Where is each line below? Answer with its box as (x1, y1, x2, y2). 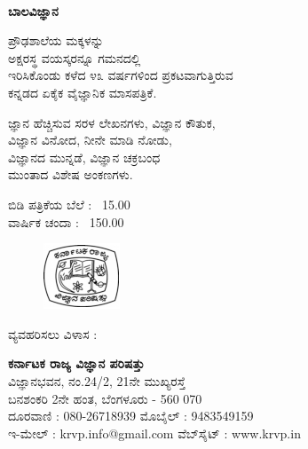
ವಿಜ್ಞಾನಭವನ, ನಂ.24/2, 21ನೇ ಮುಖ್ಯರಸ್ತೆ (8, 371, 186, 390)
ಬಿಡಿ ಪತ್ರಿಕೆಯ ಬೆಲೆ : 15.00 (8, 194, 130, 213)
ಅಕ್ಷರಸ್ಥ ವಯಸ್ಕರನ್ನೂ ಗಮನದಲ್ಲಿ (8, 48, 141, 67)
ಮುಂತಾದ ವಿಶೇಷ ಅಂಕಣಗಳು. (8, 165, 133, 184)
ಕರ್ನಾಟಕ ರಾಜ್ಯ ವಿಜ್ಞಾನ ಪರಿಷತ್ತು (8, 354, 145, 373)
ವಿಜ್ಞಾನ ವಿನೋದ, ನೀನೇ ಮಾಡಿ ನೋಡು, (8, 130, 172, 149)
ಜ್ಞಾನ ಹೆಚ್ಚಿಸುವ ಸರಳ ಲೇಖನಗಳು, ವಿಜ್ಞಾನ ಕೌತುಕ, (8, 113, 216, 131)
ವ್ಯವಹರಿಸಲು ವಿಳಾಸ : (8, 324, 98, 343)
